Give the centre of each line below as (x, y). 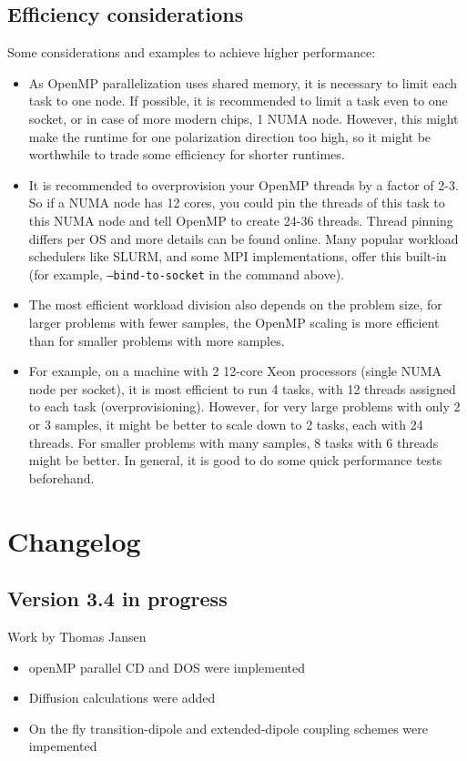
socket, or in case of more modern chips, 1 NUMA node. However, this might (244, 118)
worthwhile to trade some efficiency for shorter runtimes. (187, 154)
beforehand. (61, 477)
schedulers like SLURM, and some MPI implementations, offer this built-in (238, 256)
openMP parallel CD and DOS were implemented (167, 667)
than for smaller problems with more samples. (157, 340)
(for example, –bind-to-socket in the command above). (187, 274)
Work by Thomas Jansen (77, 636)
